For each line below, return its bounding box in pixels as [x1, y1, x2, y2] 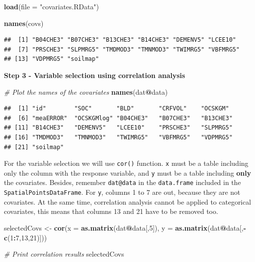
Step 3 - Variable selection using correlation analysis [4, 70, 185, 80]
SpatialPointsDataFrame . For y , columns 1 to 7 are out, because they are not [4, 187, 240, 197]
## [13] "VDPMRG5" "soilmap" [4, 55, 99, 63]
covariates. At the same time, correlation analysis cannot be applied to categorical [4, 196, 251, 207]
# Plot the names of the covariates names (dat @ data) [4, 86, 168, 97]
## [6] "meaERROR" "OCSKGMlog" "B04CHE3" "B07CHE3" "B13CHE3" [4, 114, 233, 122]
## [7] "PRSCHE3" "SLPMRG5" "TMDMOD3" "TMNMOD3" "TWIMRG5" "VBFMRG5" [4, 46, 240, 53]
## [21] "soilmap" [4, 143, 64, 151]
